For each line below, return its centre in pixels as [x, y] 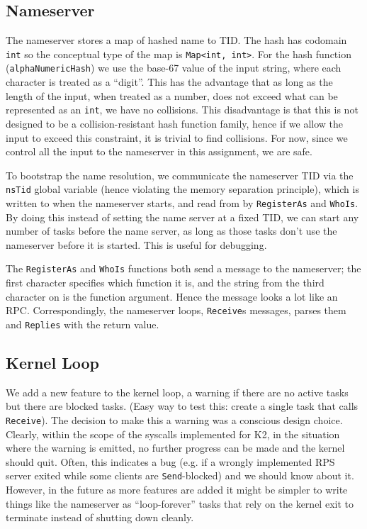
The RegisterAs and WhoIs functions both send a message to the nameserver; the [183, 268]
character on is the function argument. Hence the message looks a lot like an [172, 296]
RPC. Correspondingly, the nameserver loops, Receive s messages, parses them [176, 310]
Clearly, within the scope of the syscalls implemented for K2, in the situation [173, 434]
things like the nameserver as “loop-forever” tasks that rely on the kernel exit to [180, 503]
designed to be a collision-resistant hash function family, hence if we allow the [175, 123]
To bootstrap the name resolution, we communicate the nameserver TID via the [180, 175]
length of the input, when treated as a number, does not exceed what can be [172, 95]
